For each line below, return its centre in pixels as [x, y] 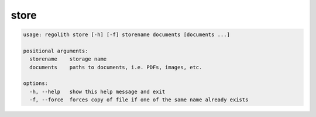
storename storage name [68, 59]
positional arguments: [56, 51]
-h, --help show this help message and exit [97, 91]
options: [36, 84]
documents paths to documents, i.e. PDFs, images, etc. [116, 67]
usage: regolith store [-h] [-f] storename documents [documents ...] [127, 35]
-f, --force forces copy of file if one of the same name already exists [139, 100]
